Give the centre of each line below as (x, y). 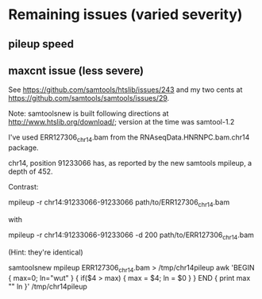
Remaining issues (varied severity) (125, 15)
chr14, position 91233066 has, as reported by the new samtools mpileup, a (130, 163)
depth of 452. (31, 171)
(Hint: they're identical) (46, 252)
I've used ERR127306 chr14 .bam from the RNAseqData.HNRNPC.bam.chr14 (129, 138)
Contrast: (23, 187)
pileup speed (41, 44)
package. (23, 148)
